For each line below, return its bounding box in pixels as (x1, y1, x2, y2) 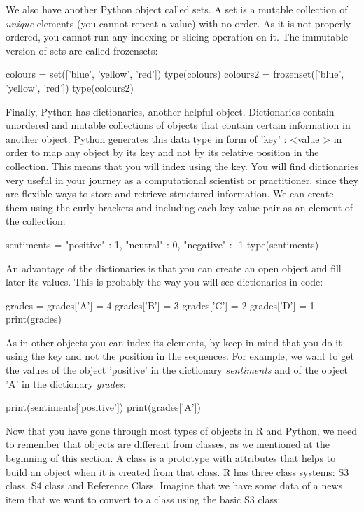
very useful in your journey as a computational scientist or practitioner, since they (6, 172, 358, 187)
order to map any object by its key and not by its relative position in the (6, 145, 319, 160)
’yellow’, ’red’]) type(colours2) (6, 80, 134, 94)
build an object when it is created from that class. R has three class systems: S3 (6, 464, 349, 479)
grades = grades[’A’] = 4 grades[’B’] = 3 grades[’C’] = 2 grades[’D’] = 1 (6, 297, 315, 312)
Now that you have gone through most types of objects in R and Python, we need (6, 423, 357, 437)
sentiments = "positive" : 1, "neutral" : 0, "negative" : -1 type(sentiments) (6, 237, 319, 251)
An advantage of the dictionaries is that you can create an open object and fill (6, 260, 342, 275)
